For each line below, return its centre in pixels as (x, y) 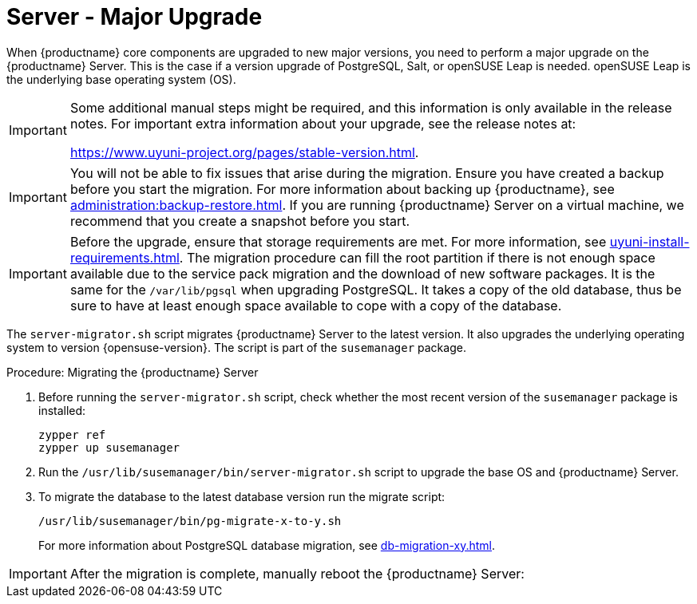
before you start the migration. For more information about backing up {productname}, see (342, 189)
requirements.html (125, 257)
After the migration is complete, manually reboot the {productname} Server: (297, 573)
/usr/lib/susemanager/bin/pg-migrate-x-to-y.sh (190, 521)
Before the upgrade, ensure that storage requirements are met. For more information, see (338, 241)
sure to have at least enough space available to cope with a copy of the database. (316, 305)
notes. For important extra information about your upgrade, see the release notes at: (323, 123)
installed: (62, 410)
